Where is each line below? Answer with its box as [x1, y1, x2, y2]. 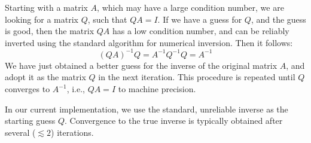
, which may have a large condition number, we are [97, 1, 284, 13]
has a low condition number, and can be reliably [112, 25, 289, 37]
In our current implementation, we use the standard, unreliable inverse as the [5, 102, 288, 115]
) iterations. [51, 126, 94, 138]
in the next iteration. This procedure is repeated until [98, 71, 295, 83]
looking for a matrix [5, 13, 78, 25]
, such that [87, 13, 127, 25]
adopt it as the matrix [5, 71, 86, 83]
